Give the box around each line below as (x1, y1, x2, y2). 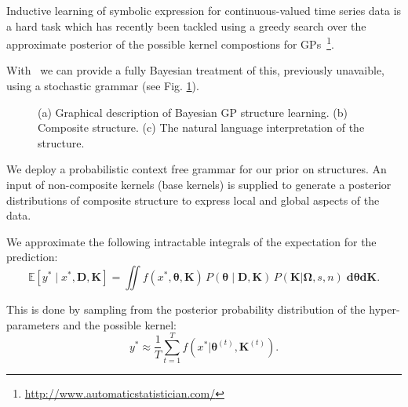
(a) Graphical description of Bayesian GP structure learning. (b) (38, 104, 348, 120)
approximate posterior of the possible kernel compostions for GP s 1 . (6, 34, 334, 52)
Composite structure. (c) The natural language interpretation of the (38, 119, 365, 136)
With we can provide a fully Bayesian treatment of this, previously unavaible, (6, 62, 385, 78)
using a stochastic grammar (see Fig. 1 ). (6, 78, 199, 94)
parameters (6, 316, 60, 333)
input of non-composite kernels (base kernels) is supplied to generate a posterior (6, 176, 392, 192)
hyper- (369, 300, 400, 317)
